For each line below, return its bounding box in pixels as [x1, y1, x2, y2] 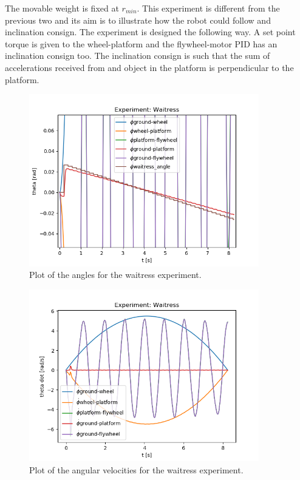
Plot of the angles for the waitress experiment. [29, 268, 202, 281]
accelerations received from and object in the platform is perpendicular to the [5, 61, 294, 73]
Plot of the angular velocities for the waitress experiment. [29, 463, 244, 476]
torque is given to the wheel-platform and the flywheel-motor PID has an [5, 37, 278, 50]
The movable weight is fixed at [5, 2, 119, 14]
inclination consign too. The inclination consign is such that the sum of [5, 49, 270, 62]
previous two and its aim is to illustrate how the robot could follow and [5, 13, 271, 26]
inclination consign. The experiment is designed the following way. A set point [5, 25, 296, 38]
